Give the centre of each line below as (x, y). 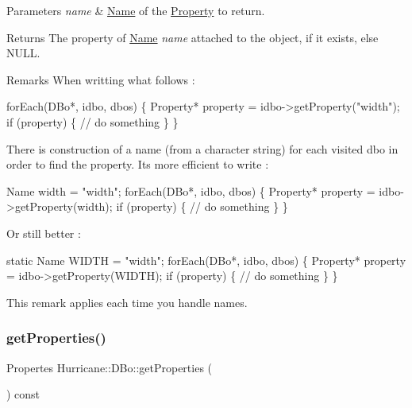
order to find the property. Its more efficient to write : (138, 164)
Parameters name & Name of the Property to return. (136, 10)
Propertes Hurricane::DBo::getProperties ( (110, 367)
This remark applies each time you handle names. (127, 302)
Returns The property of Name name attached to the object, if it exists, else (193, 37)
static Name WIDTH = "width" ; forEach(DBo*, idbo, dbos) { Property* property (206, 260)
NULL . (23, 53)
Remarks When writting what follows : (101, 79)
